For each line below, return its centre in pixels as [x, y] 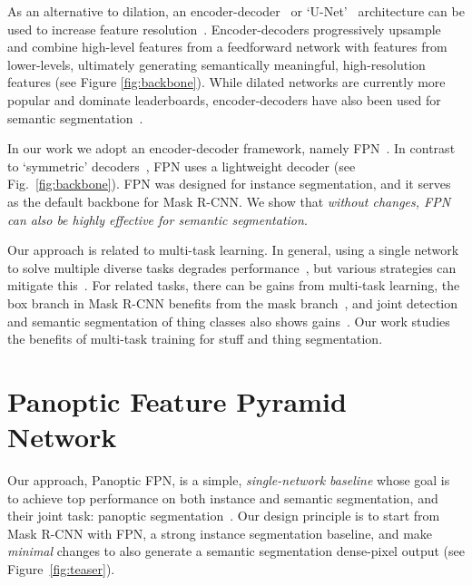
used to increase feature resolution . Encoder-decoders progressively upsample [224, 29]
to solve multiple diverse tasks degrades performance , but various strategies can [232, 267]
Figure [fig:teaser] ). [61, 568]
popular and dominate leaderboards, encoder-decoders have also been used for [224, 99]
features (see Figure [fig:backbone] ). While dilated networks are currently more [226, 82]
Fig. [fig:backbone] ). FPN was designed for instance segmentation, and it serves [229, 184]
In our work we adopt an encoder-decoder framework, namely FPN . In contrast [231, 148]
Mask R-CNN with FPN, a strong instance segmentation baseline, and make [220, 533]
